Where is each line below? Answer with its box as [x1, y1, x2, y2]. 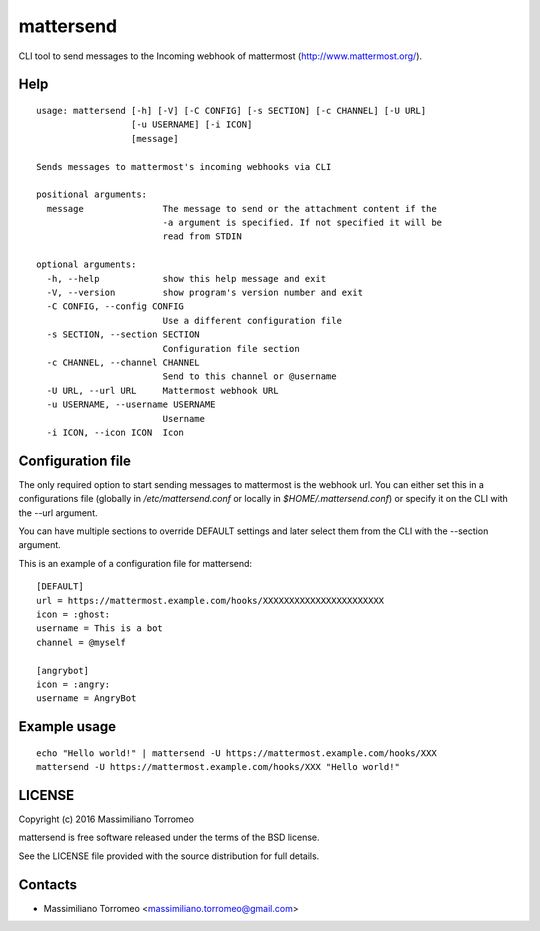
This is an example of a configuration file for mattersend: [18, 557, 253, 569]
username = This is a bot [36, 623, 164, 634]
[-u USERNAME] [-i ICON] [130, 119, 253, 130]
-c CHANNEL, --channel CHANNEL [46, 356, 200, 368]
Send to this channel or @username [162, 371, 337, 382]
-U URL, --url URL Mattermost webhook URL [46, 385, 279, 396]
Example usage [18, 718, 117, 735]
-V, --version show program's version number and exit [46, 287, 364, 299]
